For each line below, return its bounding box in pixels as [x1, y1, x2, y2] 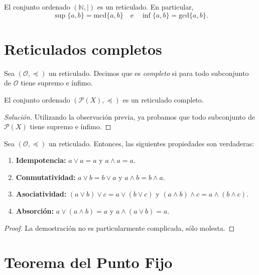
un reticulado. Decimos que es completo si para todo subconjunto [48, 67, 249, 78]
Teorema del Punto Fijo [4, 252, 173, 272]
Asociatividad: [16, 189, 67, 199]
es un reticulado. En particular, [97, 2, 194, 12]
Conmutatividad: [16, 171, 76, 182]
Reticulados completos [4, 38, 162, 59]
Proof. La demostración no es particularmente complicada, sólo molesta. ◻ [4, 222, 235, 233]
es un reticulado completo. [122, 94, 204, 105]
